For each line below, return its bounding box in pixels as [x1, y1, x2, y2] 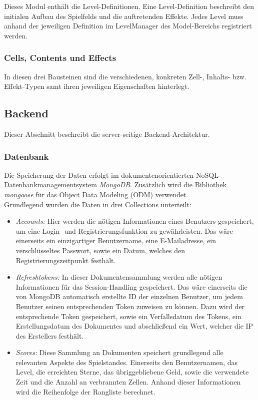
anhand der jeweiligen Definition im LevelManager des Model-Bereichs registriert [4, 20, 252, 31]
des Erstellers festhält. [15, 330, 84, 341]
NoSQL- [196, 169, 221, 180]
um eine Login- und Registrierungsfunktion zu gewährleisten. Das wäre [15, 225, 233, 236]
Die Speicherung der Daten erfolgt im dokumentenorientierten [4, 169, 194, 180]
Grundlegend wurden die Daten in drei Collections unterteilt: [4, 199, 191, 209]
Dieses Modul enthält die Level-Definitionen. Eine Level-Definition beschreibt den [4, 1, 254, 11]
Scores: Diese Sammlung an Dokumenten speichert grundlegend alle [15, 347, 223, 358]
